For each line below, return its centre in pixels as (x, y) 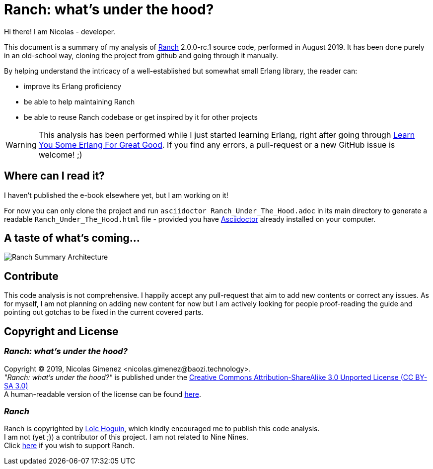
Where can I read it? (54, 176)
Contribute (31, 276)
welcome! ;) (60, 154)
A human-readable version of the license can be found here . (103, 394)
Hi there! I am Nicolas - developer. (60, 31)
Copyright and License (61, 331)
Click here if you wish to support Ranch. (69, 446)
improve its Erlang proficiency (73, 86)
